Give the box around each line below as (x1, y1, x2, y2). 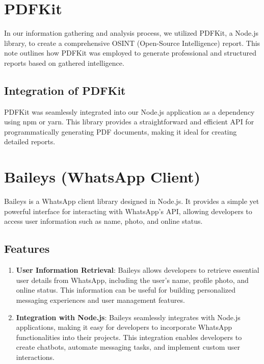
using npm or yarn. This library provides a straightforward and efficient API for (4, 116, 254, 127)
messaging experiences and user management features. (16, 294, 185, 305)
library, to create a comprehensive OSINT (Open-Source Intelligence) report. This (4, 37, 260, 48)
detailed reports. (4, 136, 56, 147)
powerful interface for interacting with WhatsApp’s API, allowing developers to (4, 205, 252, 216)
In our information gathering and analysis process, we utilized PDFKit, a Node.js (4, 28, 258, 38)
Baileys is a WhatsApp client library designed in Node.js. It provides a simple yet (4, 196, 259, 206)
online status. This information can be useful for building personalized (16, 284, 236, 295)
